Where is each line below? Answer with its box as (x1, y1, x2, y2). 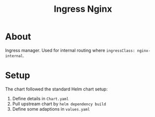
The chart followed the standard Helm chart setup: (5, 86, 108, 92)
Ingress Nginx (53, 3, 113, 15)
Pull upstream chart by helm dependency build (12, 101, 106, 107)
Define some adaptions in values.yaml (12, 106, 90, 112)
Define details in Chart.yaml (12, 95, 69, 101)
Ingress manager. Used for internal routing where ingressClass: (5, 47, 135, 53)
